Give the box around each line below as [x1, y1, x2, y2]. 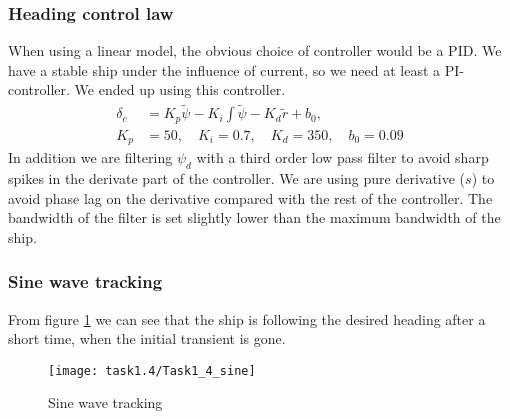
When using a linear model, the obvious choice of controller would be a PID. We [8, 40, 502, 61]
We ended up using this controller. [74, 79, 286, 100]
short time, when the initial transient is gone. [8, 328, 286, 349]
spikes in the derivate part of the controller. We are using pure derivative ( [8, 167, 466, 188]
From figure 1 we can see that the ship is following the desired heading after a [8, 308, 486, 329]
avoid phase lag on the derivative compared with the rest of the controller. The [8, 187, 493, 208]
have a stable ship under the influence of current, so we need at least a [8, 59, 441, 80]
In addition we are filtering [8, 147, 173, 168]
